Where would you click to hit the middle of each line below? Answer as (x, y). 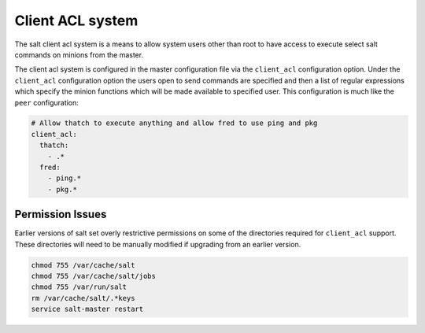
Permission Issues (61, 215)
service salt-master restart (87, 309)
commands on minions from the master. (79, 54)
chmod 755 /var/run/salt (79, 287)
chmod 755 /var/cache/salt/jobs (94, 276)
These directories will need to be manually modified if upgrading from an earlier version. (158, 244)
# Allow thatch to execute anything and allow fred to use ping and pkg (174, 123)
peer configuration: (46, 102)
